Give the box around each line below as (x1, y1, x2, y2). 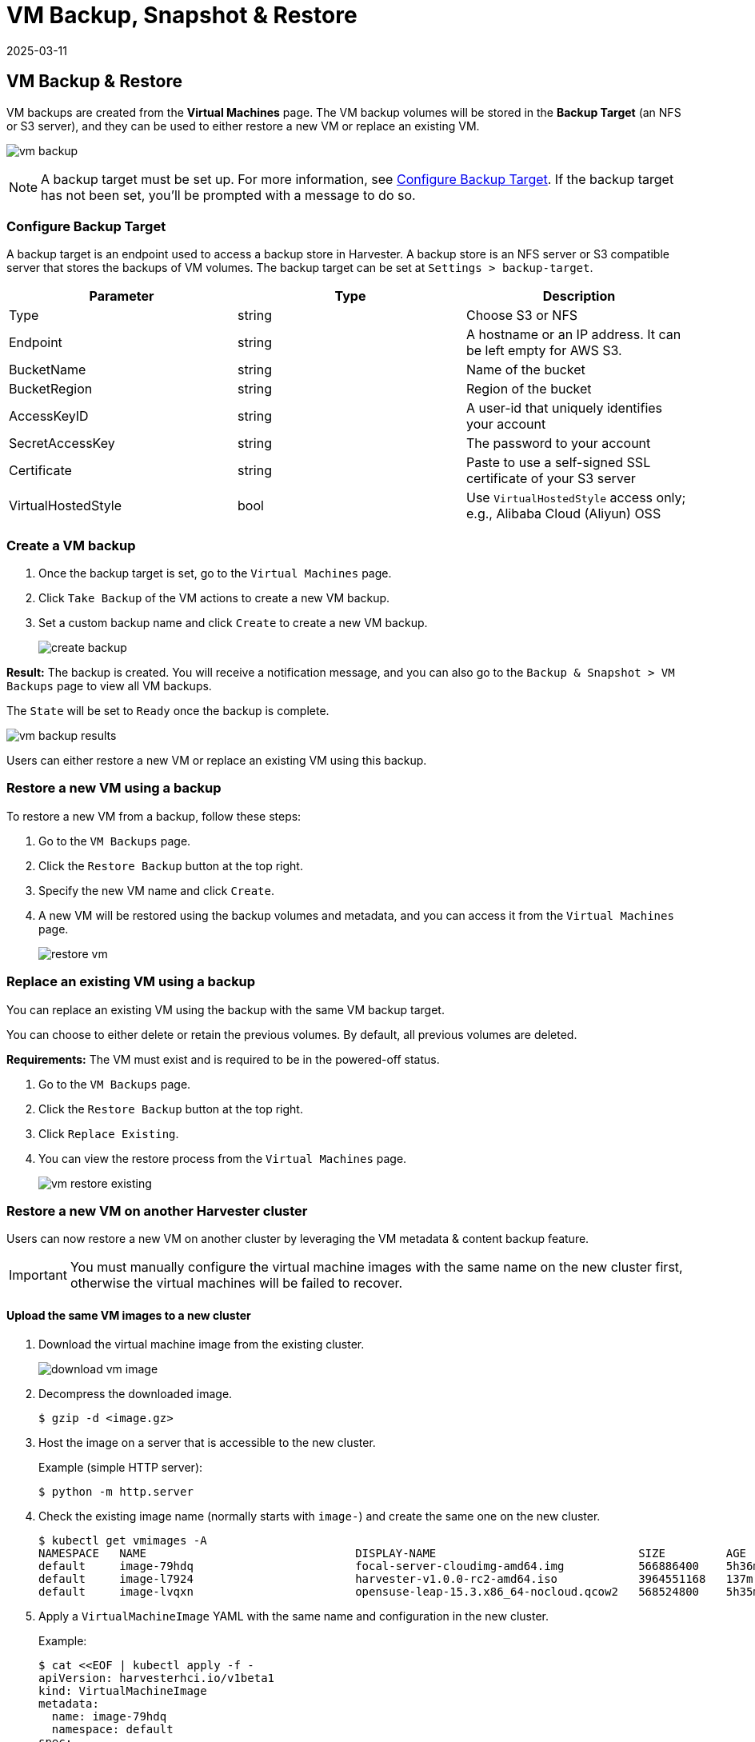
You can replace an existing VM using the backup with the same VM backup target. (6, 1002, 445, 1017)
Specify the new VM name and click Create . (38, 883, 275, 897)
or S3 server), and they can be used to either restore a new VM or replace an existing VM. (6, 118, 480, 133)
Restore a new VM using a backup (6, 780, 222, 797)
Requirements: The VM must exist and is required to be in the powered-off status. (6, 1052, 440, 1066)
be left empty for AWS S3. (465, 342, 622, 359)
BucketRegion (9, 381, 93, 398)
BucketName (9, 362, 86, 378)
